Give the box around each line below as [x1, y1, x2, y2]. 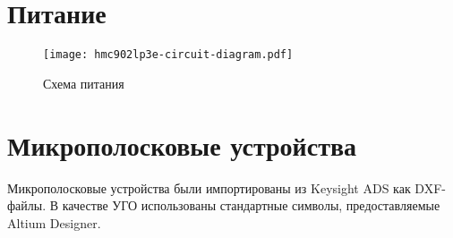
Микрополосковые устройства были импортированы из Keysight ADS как [7, 178, 411, 197]
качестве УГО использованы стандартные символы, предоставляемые [62, 196, 440, 215]
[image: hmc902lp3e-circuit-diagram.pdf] [43, 48, 294, 62]
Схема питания [43, 73, 124, 92]
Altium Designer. [7, 213, 101, 232]
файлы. [7, 196, 47, 215]
